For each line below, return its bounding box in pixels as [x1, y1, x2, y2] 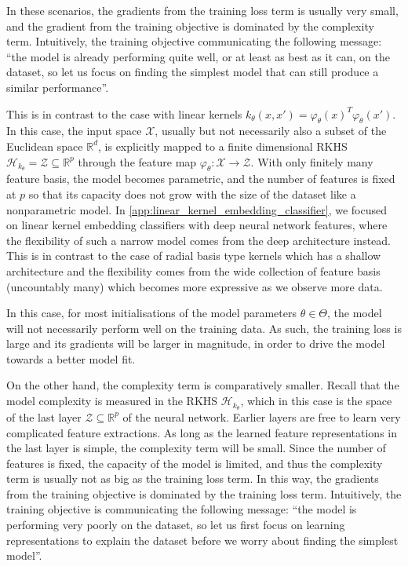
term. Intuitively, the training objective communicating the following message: [6, 33, 382, 49]
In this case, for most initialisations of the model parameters [6, 305, 297, 321]
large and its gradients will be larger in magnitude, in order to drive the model [6, 335, 385, 352]
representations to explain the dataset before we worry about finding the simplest [6, 531, 399, 548]
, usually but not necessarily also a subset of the [155, 122, 387, 139]
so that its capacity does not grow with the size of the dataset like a [28, 185, 356, 202]
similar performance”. [6, 79, 109, 95]
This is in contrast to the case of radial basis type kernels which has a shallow [6, 247, 381, 264]
